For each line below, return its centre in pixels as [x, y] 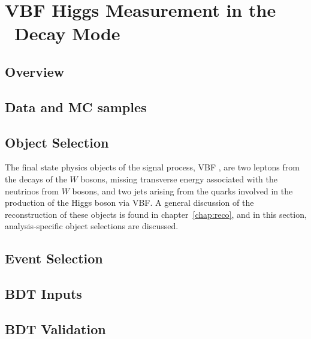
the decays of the [36, 178]
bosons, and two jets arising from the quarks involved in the [182, 190]
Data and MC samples [76, 106]
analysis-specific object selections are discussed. [92, 226]
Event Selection [54, 258]
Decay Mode [67, 33]
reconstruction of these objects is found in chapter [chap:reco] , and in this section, [156, 214]
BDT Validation [55, 328]
